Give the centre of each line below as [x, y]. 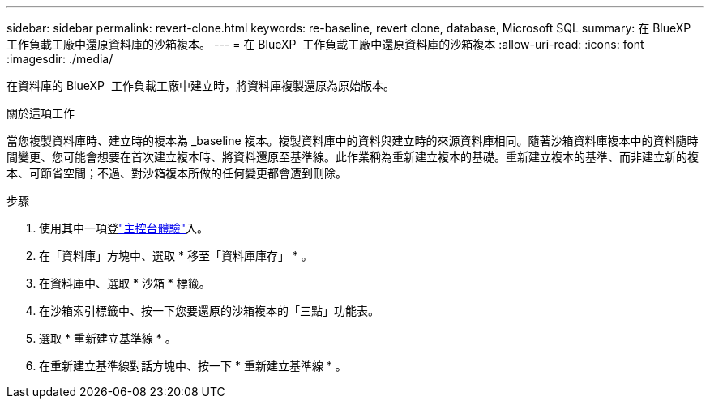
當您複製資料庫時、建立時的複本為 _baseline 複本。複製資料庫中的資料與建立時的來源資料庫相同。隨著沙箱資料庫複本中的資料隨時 [353, 141]
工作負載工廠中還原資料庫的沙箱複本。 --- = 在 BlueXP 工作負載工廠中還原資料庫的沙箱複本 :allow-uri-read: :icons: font [325, 44]
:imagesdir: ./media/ [60, 59]
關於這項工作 [41, 113]
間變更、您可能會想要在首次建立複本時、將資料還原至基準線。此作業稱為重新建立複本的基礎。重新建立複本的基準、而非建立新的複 [353, 157]
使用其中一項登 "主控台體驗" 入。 [124, 228]
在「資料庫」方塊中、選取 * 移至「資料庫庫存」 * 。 [176, 256]
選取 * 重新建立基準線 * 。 [108, 338]
